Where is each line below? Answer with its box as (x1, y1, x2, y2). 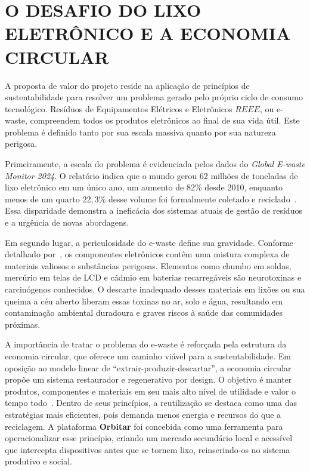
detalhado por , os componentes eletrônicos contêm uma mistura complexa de (5, 248, 290, 260)
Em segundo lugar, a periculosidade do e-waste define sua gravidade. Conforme (5, 236, 294, 248)
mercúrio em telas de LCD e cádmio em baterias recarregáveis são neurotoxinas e (5, 271, 302, 284)
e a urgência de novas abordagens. (5, 216, 129, 229)
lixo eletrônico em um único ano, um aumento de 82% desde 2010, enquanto (5, 181, 283, 193)
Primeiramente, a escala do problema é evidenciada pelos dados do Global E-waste (5, 158, 305, 170)
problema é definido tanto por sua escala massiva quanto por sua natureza (5, 125, 276, 138)
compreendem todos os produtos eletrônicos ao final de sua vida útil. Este (30, 114, 300, 127)
